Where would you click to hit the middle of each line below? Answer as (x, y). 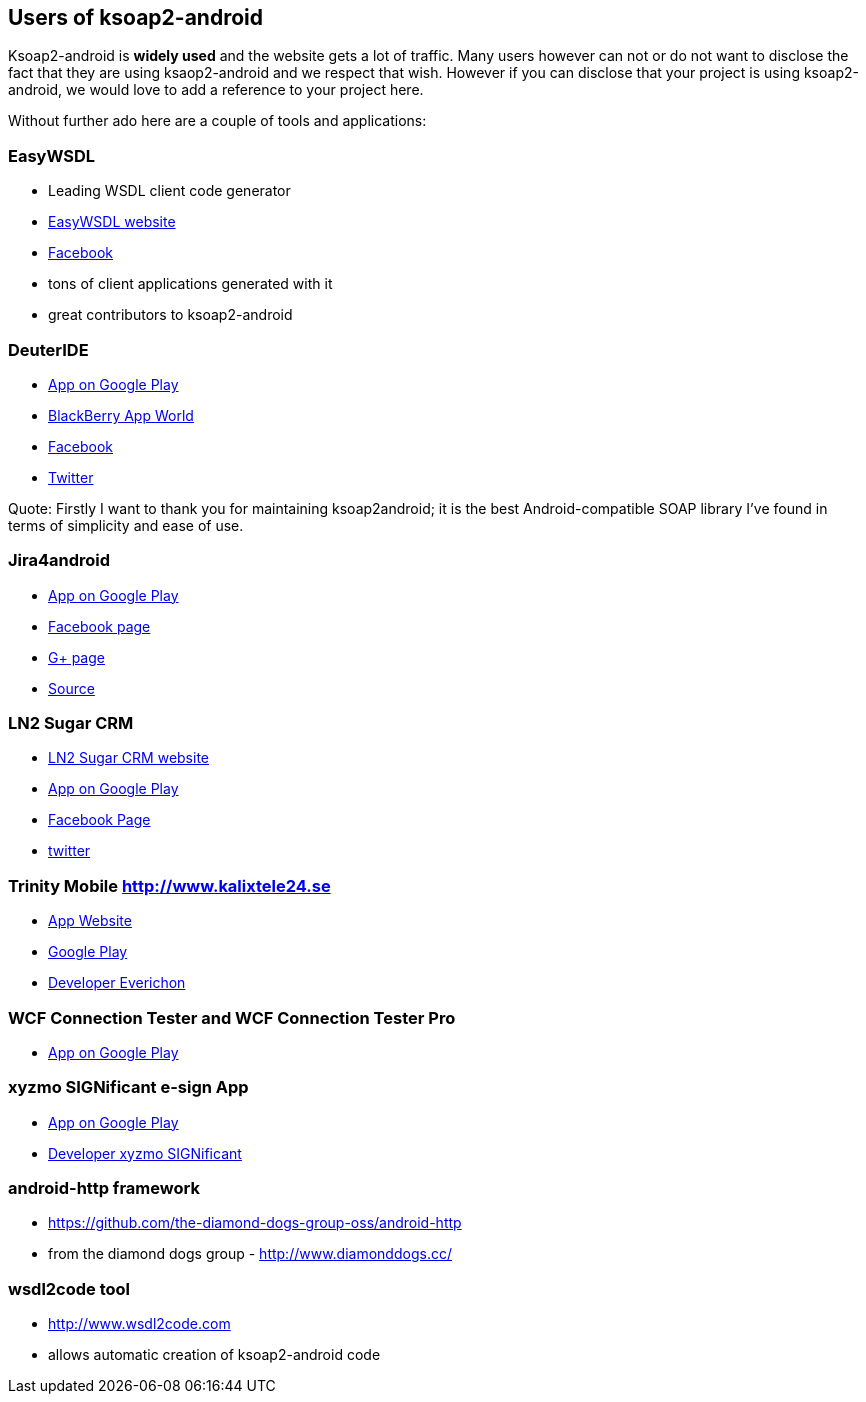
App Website (90, 921)
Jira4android (59, 560)
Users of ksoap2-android (135, 17)
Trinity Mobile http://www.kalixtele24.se (169, 885)
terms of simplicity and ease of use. (126, 525)
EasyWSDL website (112, 222)
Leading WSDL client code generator (169, 191)
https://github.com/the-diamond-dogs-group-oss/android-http (255, 1223)
